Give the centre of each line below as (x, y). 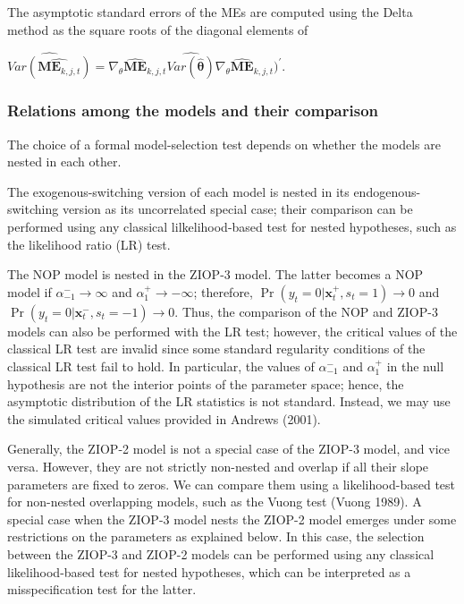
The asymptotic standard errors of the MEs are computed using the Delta (210, 12)
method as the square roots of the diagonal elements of (158, 29)
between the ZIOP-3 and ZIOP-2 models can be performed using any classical (221, 553)
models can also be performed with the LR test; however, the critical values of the (232, 331)
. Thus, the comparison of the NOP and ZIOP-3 (306, 311)
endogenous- (387, 191)
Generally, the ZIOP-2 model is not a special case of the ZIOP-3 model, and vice (228, 449)
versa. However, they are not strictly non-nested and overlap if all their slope (218, 466)
